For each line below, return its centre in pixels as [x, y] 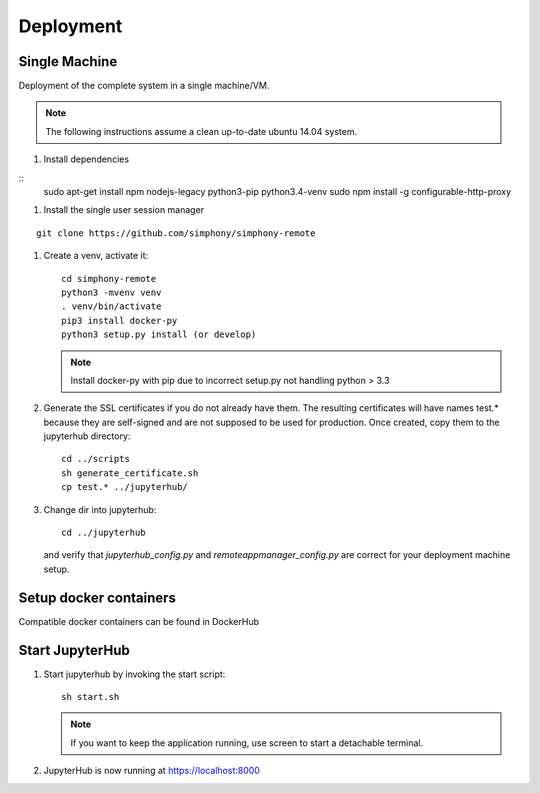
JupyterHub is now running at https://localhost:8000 [151, 771]
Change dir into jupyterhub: [100, 509]
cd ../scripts [95, 459]
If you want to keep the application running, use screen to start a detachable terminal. [247, 742]
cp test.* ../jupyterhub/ [125, 487]
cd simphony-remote [109, 278]
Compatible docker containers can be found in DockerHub [139, 621]
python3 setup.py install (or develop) [159, 334]
